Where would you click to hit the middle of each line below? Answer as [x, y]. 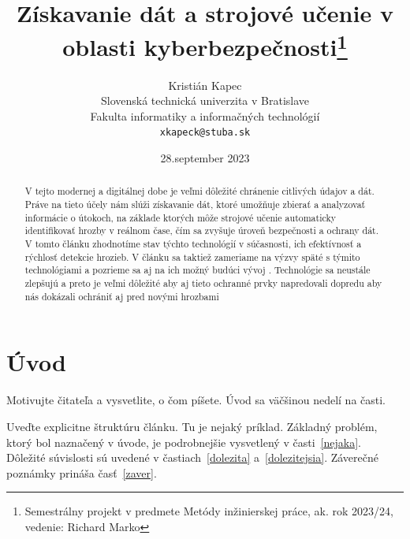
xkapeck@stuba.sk [205, 133]
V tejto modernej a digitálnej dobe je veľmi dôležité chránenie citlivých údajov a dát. [199, 191]
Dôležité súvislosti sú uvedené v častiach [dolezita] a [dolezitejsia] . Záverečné [193, 457]
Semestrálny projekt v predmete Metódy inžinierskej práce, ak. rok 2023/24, [209, 511]
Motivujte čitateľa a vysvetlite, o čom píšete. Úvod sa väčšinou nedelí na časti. [196, 400]
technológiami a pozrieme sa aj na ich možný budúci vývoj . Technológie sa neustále [198, 270]
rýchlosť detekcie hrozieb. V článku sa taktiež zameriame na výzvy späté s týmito [192, 256]
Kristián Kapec [205, 85]
